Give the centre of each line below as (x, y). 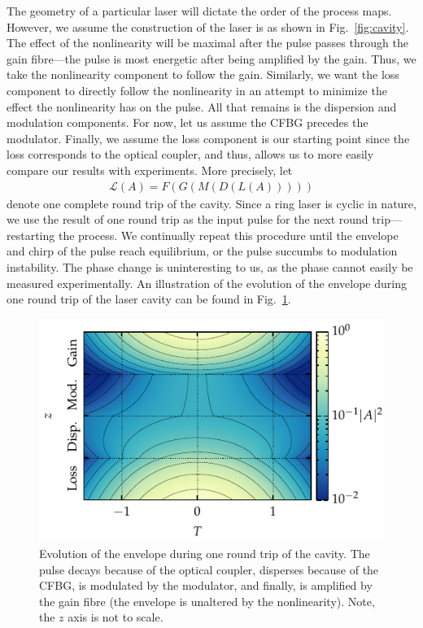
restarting (31, 235)
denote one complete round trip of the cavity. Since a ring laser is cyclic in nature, (211, 203)
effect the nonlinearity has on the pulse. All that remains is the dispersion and (202, 106)
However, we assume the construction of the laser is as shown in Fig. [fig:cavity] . (208, 26)
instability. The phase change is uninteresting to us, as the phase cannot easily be (210, 266)
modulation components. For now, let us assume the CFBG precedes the (188, 122)
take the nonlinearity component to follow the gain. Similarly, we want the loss (203, 74)
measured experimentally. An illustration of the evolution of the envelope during (207, 283)
